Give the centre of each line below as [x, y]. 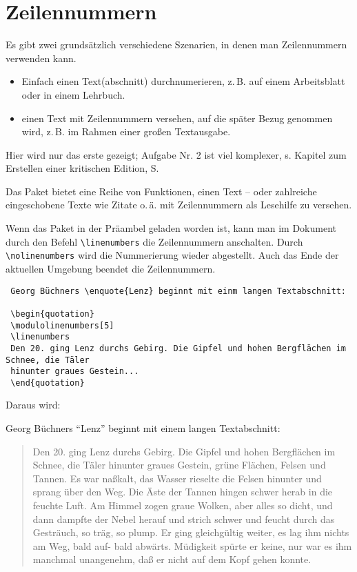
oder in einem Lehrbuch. [73, 94]
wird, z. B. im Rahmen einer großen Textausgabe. [126, 131]
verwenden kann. [41, 58]
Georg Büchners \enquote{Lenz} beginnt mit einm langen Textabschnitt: [178, 291]
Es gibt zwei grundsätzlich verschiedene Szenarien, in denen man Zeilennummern [176, 45]
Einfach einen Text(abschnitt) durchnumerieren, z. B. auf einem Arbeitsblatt [183, 81]
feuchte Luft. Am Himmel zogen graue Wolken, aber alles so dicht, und [183, 505]
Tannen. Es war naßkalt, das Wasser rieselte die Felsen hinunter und [177, 478]
